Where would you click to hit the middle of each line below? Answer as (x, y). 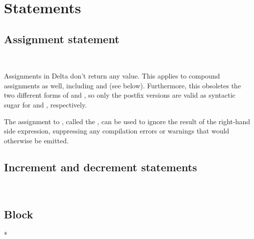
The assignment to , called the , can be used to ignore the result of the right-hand (127, 121)
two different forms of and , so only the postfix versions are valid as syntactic (120, 95)
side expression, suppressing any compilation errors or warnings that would (117, 131)
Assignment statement (62, 39)
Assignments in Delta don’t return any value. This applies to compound (112, 76)
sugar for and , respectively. (46, 104)
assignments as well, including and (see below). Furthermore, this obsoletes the (123, 85)
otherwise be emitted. (36, 140)
